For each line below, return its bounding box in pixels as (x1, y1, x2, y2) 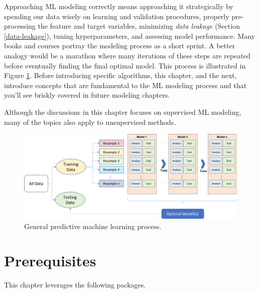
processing (4, 21, 36, 31)
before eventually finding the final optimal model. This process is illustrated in (4, 60, 246, 70)
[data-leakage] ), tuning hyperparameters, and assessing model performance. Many (4, 30, 255, 41)
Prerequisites (4, 250, 96, 271)
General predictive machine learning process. (24, 221, 162, 231)
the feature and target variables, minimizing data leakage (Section (38, 21, 240, 31)
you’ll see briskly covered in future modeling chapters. (4, 90, 170, 100)
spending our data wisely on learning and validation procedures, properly (4, 11, 229, 21)
